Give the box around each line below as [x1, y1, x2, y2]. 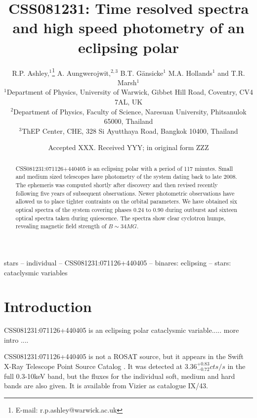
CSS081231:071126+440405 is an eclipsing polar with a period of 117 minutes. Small [15, 164, 233, 172]
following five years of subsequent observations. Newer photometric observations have [15, 189, 235, 197]
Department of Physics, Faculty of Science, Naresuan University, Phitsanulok [13, 106, 247, 116]
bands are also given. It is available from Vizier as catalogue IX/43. [4, 380, 208, 391]
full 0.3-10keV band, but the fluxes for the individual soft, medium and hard [4, 370, 235, 381]
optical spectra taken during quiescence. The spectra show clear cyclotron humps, [15, 213, 226, 222]
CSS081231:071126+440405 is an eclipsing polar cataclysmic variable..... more [4, 325, 239, 335]
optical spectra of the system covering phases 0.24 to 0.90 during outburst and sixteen [15, 205, 237, 213]
